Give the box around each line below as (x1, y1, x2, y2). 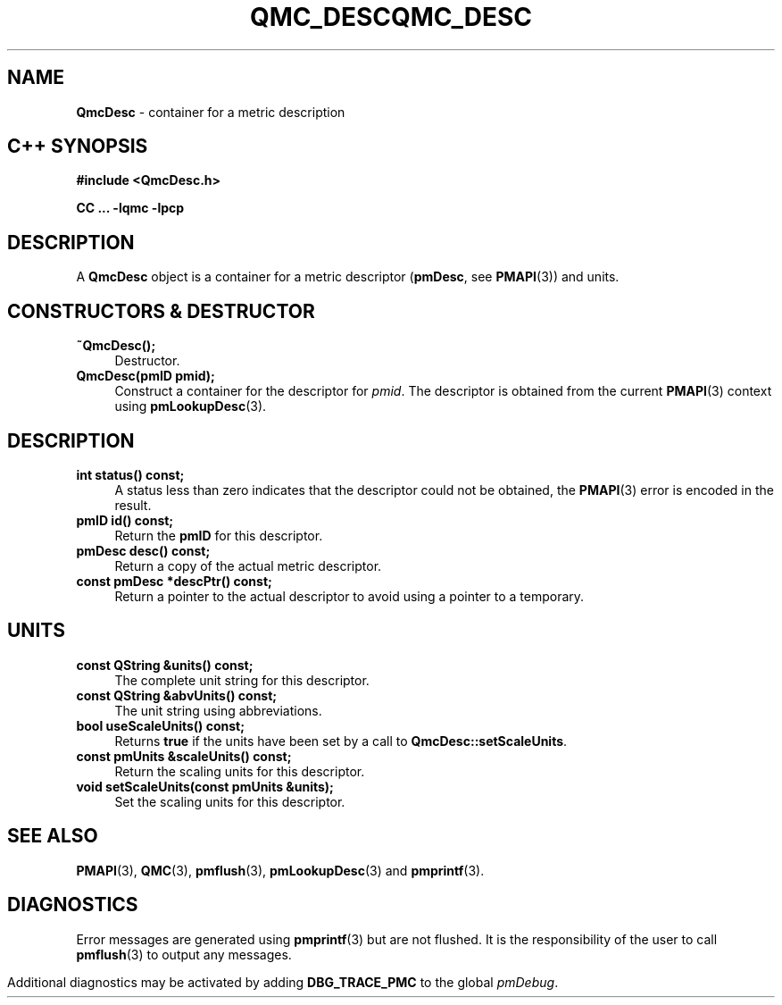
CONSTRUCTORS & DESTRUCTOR (7, 299, 315, 322)
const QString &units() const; (76, 657, 254, 673)
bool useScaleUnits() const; (76, 717, 245, 733)
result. (114, 497, 152, 513)
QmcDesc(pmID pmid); (76, 368, 215, 384)
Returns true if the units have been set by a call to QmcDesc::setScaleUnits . (114, 733, 568, 749)
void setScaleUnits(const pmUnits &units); (76, 778, 334, 794)
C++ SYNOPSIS (7, 135, 148, 158)
